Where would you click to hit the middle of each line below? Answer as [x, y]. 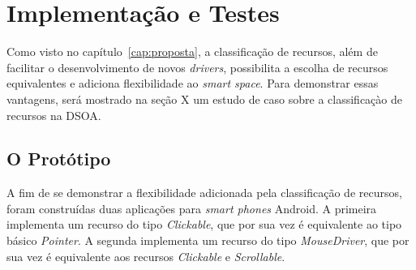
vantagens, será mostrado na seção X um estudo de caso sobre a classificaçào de [204, 99]
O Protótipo [59, 159]
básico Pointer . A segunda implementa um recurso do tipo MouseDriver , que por [208, 240]
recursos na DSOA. [54, 115]
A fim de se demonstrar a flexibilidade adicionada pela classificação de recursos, [204, 193]
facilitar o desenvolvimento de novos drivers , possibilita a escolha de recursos [197, 67]
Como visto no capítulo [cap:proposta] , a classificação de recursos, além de [192, 51]
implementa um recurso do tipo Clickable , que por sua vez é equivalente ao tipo [204, 224]
